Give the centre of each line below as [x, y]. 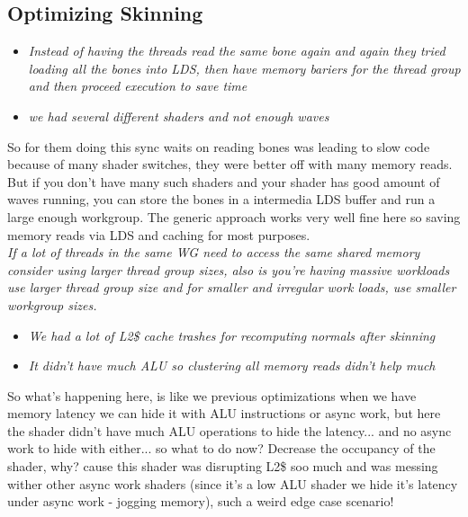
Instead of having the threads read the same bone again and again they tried [237, 51]
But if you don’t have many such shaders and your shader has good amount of [224, 181]
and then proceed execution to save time [138, 86]
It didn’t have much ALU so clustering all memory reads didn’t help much [232, 365]
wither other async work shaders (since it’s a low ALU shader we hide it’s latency [233, 483]
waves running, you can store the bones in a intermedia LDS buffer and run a [221, 199]
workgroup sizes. [52, 304]
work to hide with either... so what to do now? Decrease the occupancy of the [221, 448]
